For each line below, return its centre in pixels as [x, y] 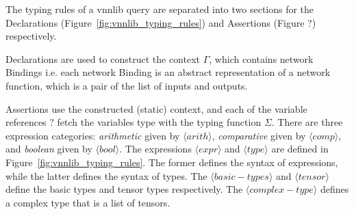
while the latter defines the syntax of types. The [106, 175]
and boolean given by [49, 149]
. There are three [307, 122]
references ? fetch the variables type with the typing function [134, 122]
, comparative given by [259, 135]
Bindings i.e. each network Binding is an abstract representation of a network [168, 72]
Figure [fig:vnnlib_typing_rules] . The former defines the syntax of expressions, [172, 162]
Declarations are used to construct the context [103, 58]
